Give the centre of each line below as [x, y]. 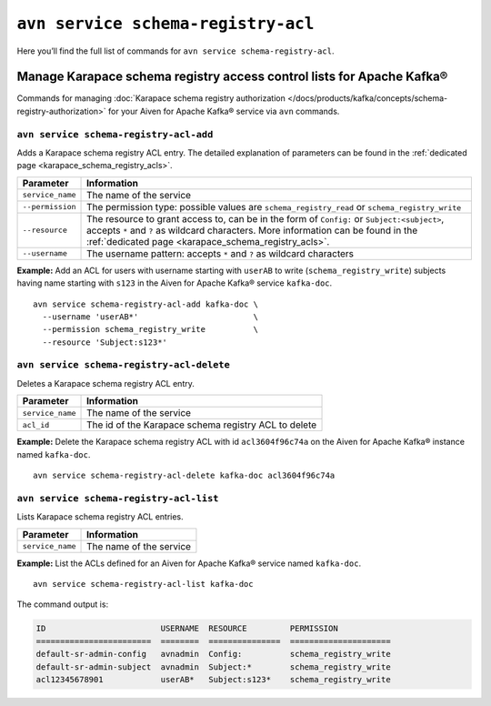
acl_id [36, 424]
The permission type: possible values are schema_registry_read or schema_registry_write [274, 207]
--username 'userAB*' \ [150, 317]
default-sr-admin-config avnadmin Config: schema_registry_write [213, 654]
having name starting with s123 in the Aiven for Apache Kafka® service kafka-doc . [175, 283]
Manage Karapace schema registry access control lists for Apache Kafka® [232, 77]
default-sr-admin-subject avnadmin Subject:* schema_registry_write [213, 667]
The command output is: [63, 604]
